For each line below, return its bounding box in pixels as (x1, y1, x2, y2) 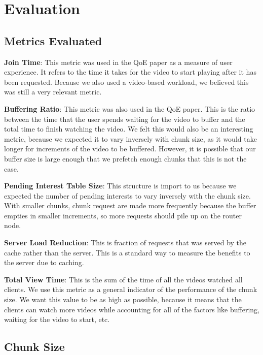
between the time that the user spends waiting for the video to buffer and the (4, 113, 245, 124)
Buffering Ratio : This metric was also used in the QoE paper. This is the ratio (4, 103, 255, 114)
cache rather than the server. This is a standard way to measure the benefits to (4, 247, 250, 257)
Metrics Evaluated (4, 33, 102, 48)
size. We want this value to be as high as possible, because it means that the (4, 294, 242, 305)
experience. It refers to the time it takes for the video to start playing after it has (4, 67, 256, 77)
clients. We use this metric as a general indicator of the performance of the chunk (4, 284, 257, 295)
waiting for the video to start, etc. (4, 314, 110, 325)
